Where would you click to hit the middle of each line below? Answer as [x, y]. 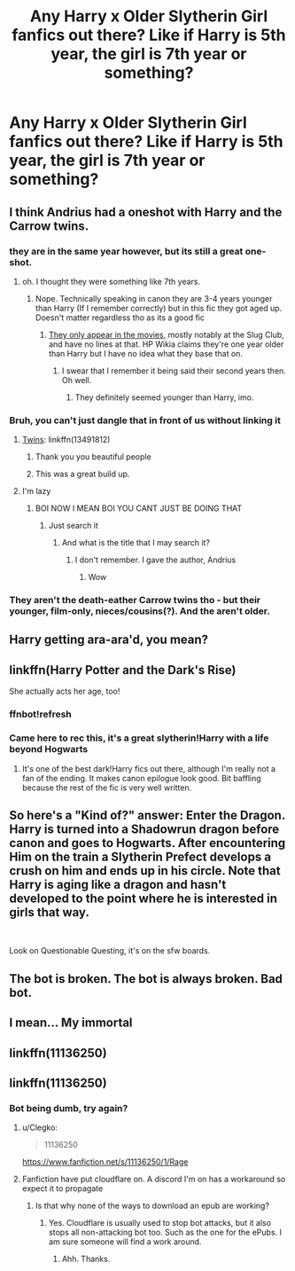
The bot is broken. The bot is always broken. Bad [146, 979]
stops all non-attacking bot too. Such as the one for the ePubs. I [165, 1232]
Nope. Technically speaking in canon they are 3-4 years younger [154, 298]
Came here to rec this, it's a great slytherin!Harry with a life [139, 738]
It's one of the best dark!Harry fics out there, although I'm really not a [149, 768]
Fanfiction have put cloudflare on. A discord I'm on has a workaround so [154, 1179]
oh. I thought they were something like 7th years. [111, 281]
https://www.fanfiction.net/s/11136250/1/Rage [105, 1162]
